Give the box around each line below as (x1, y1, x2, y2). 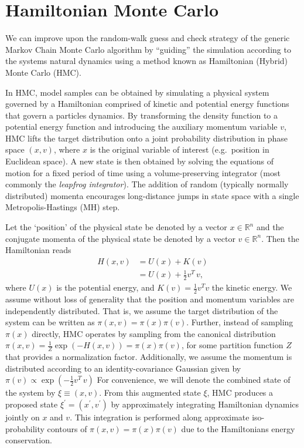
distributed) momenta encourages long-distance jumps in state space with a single (5, 189, 299, 201)
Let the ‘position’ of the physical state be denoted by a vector (5, 221, 227, 233)
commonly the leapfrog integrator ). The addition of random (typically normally (5, 178, 289, 190)
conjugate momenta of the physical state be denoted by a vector (5, 232, 235, 244)
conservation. (5, 434, 52, 446)
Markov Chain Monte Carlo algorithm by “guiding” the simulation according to (5, 43, 291, 55)
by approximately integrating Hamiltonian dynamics (111, 398, 299, 410)
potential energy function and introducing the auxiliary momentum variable (5, 120, 278, 133)
